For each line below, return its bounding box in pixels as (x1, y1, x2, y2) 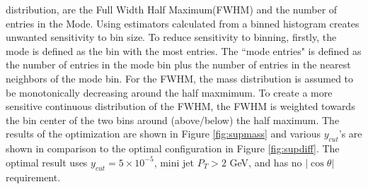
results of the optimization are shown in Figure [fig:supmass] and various (6, 126, 321, 141)
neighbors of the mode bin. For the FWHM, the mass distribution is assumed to (6, 71, 354, 85)
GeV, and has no (229, 154, 302, 169)
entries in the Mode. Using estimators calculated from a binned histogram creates (6, 16, 360, 30)
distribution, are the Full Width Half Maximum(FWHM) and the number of (6, 2, 338, 16)
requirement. (6, 169, 61, 184)
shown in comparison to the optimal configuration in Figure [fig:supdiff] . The (6, 141, 340, 156)
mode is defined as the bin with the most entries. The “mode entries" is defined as (6, 43, 362, 58)
